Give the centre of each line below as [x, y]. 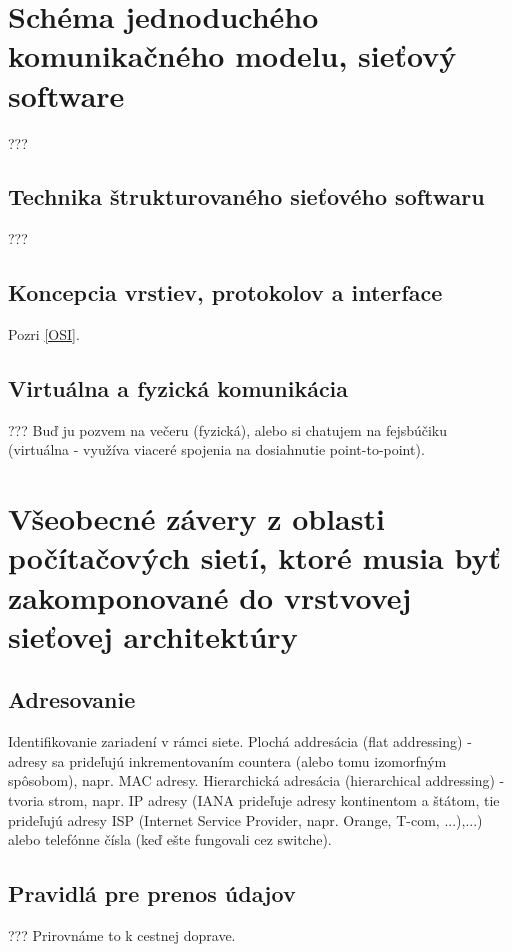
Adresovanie [72, 699]
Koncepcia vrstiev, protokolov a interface [225, 292]
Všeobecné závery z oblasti [196, 518]
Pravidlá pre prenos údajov [152, 893]
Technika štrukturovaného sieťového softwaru [246, 196]
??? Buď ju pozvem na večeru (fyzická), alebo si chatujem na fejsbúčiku [228, 429]
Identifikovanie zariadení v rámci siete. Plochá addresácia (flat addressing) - [240, 741]
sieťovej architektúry [153, 635]
